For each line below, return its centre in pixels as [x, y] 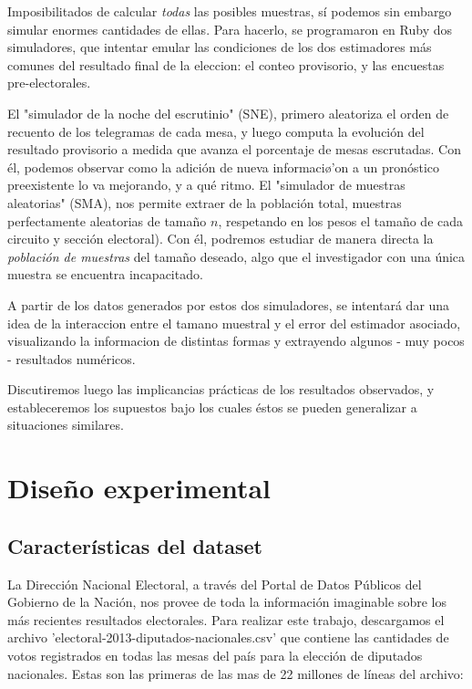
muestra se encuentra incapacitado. [105, 274]
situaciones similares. [66, 425]
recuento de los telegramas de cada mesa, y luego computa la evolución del [216, 131]
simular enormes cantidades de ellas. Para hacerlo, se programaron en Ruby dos [230, 29]
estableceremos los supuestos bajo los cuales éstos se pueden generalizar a [212, 407]
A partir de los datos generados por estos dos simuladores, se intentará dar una [229, 304]
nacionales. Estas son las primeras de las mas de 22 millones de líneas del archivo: [236, 673]
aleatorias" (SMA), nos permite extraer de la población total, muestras [205, 202]
